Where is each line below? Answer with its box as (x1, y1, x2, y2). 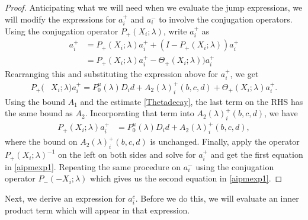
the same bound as (5, 107, 73, 119)
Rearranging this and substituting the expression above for (5, 67, 219, 79)
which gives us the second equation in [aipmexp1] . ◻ (90, 172, 283, 184)
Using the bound (5, 95, 65, 107)
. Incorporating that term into (85, 107, 194, 119)
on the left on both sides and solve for (58, 148, 196, 161)
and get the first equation (210, 148, 303, 161)
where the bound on (5, 135, 78, 148)
